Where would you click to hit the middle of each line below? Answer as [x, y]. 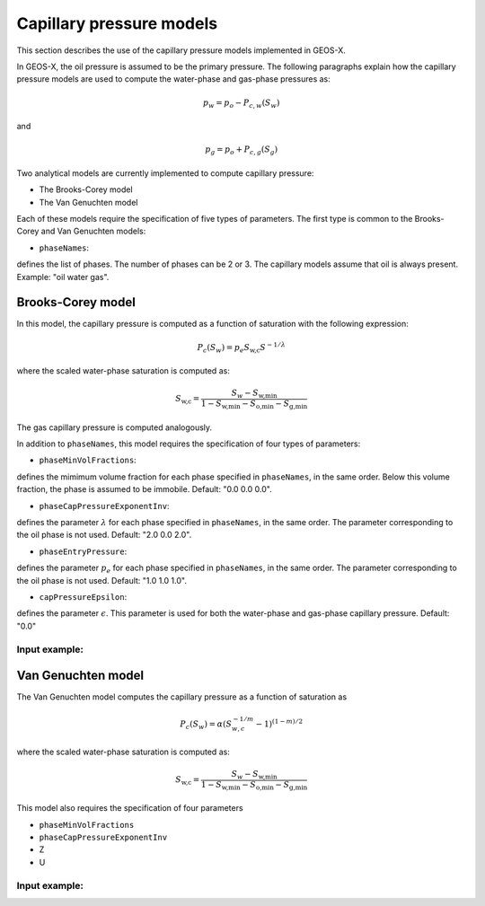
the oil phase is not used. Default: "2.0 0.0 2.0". [104, 535]
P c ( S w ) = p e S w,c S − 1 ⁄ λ [242, 347]
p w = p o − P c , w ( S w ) [241, 103]
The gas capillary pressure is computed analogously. [115, 427]
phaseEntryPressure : [83, 551]
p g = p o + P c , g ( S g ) [242, 151]
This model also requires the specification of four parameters [130, 808]
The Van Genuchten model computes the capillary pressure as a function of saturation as [182, 697]
